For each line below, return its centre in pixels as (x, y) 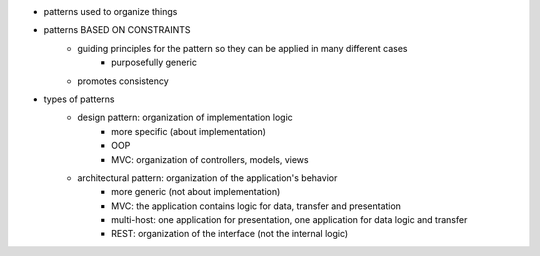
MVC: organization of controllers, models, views (210, 159)
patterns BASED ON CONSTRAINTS (117, 30)
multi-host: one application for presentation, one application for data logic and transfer (289, 220)
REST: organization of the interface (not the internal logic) (230, 234)
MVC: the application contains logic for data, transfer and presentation (256, 206)
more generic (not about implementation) (196, 192)
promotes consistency (123, 81)
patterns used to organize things (110, 11)
